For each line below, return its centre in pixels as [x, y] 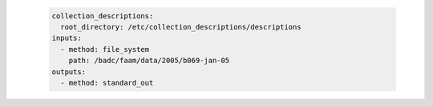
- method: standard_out [107, 83]
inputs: [67, 38]
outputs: [69, 71]
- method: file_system [105, 49]
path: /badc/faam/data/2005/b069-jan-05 [149, 61]
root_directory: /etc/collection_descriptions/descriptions [181, 27]
